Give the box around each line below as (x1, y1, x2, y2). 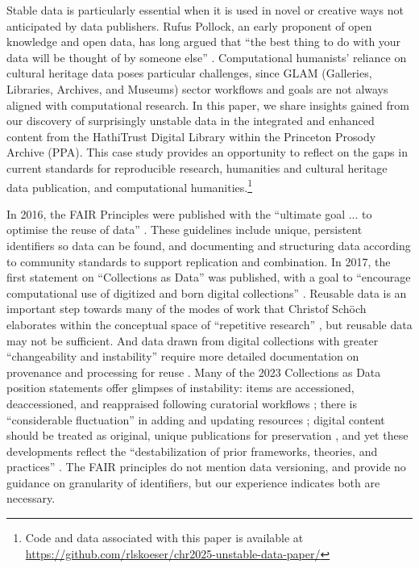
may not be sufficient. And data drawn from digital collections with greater (6, 332, 379, 349)
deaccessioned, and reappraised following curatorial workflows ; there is (6, 395, 358, 411)
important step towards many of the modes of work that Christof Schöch (6, 300, 367, 317)
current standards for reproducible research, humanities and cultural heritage (6, 159, 388, 176)
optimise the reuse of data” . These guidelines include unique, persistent (6, 221, 363, 238)
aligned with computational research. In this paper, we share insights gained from (6, 96, 409, 113)
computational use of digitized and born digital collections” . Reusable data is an (6, 284, 407, 301)
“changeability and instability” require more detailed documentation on (6, 348, 359, 365)
